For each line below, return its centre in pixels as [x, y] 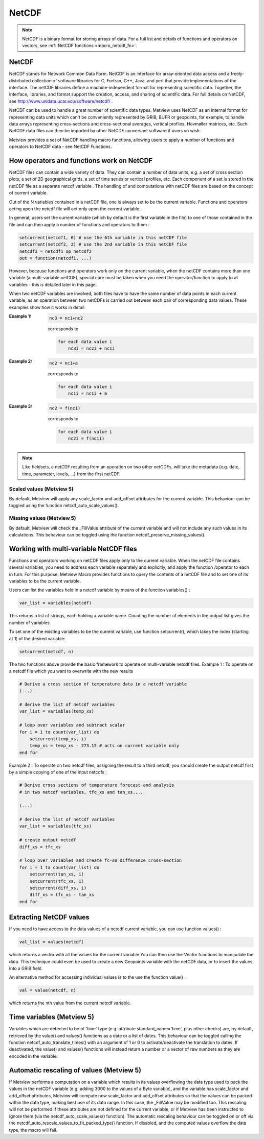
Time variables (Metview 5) [52, 1017]
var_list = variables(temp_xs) [57, 711]
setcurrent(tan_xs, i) [57, 874]
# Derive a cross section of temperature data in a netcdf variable [103, 684]
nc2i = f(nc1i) [86, 439]
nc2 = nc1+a [64, 363]
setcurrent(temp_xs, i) [58, 739]
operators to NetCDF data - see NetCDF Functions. [60, 146]
